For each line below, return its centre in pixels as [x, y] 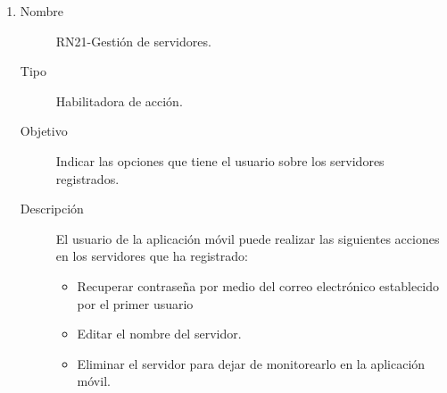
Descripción [52, 209]
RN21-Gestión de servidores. [133, 41]
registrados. [87, 178]
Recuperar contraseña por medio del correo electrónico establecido [258, 285]
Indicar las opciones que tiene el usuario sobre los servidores [220, 160]
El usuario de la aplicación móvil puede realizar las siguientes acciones [248, 238]
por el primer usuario [135, 303]
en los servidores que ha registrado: [152, 256]
